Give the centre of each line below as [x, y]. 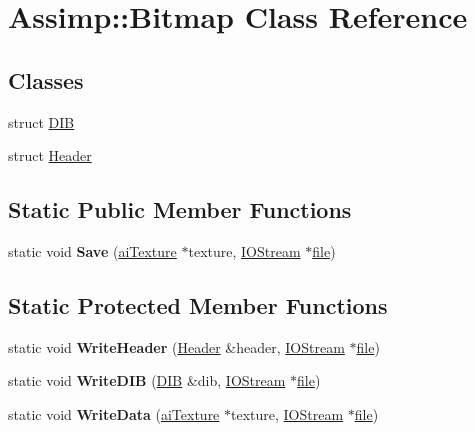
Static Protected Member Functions [198, 304]
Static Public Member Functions [180, 209]
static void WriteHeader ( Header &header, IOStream [176, 346]
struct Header [50, 155]
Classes [46, 79]
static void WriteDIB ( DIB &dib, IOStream [147, 380]
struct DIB [41, 121]
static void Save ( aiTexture [92, 250]
